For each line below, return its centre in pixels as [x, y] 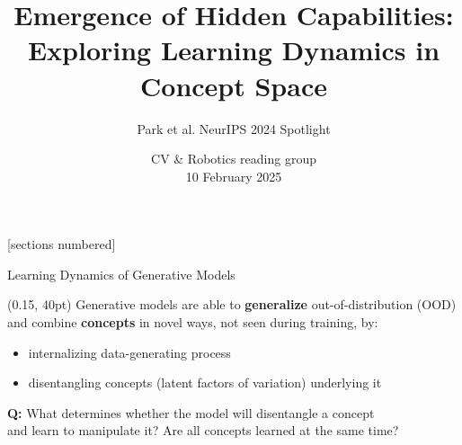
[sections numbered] [62, 244]
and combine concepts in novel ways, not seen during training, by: [193, 322]
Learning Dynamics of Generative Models [121, 274]
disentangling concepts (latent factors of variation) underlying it [205, 383]
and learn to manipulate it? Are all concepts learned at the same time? [203, 430]
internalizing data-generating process [129, 352]
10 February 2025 [234, 176]
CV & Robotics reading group [234, 159]
